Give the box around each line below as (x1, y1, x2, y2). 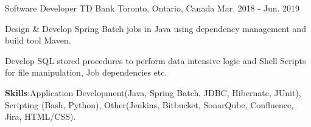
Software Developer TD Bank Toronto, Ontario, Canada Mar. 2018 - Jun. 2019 (5, 2, 300, 14)
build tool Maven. (5, 34, 71, 47)
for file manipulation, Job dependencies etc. (5, 66, 167, 79)
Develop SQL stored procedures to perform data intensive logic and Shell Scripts (5, 54, 306, 67)
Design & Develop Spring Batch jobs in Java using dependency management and (5, 22, 306, 34)
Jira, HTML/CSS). (5, 110, 76, 123)
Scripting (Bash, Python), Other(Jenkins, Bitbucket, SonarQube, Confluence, (5, 98, 294, 111)
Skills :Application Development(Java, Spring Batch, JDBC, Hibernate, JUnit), (5, 86, 301, 99)
